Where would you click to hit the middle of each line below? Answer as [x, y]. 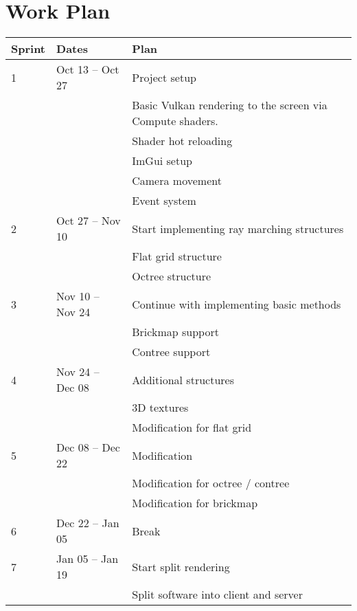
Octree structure [172, 276]
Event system [164, 201]
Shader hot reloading [182, 141]
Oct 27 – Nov [89, 221]
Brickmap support [175, 332]
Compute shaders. [175, 121]
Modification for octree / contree [211, 483]
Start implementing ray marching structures [238, 228]
